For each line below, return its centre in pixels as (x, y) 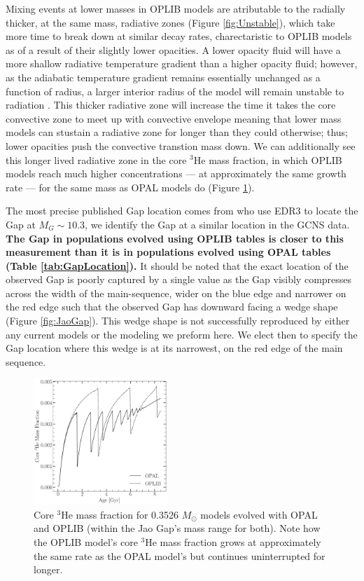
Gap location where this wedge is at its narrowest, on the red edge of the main (174, 348)
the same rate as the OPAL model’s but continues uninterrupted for (180, 555)
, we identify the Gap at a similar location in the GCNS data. (217, 224)
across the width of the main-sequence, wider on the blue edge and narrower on (176, 293)
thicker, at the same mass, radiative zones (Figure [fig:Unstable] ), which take (170, 22)
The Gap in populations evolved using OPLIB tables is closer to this (175, 238)
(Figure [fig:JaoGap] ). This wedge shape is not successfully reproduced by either (178, 321)
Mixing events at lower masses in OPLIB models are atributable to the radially (176, 8)
